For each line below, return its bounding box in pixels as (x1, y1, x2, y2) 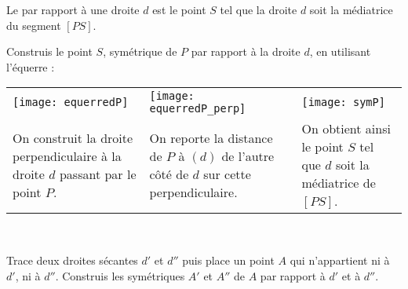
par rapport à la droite (191, 43, 301, 60)
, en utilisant (309, 43, 371, 60)
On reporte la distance (149, 128, 273, 147)
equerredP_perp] (149, 102, 246, 115)
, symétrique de (103, 43, 177, 60)
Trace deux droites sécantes (6, 251, 138, 268)
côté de (149, 164, 189, 183)
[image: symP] (301, 96, 385, 109)
